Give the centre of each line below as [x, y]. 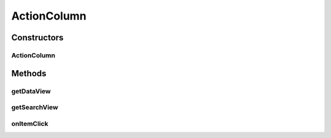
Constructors [37, 38]
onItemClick [30, 123]
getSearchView [35, 107]
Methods [29, 73]
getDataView [31, 91]
